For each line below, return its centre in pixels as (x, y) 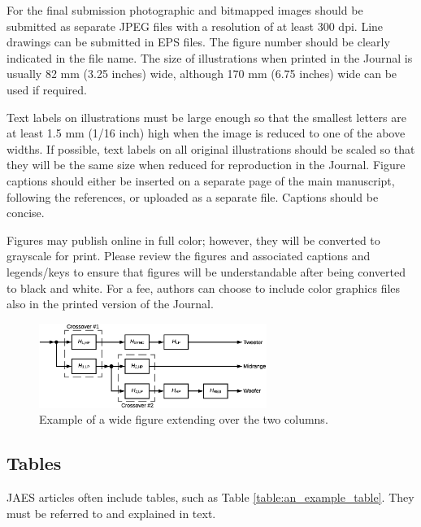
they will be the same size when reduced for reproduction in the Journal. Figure (206, 165)
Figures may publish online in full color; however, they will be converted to (193, 240)
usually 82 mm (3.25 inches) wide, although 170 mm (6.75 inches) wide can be (202, 74)
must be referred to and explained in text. (111, 513)
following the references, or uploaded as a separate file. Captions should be (193, 196)
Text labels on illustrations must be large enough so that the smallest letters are (206, 117)
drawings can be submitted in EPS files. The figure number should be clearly (198, 42)
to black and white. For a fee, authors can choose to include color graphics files (204, 287)
